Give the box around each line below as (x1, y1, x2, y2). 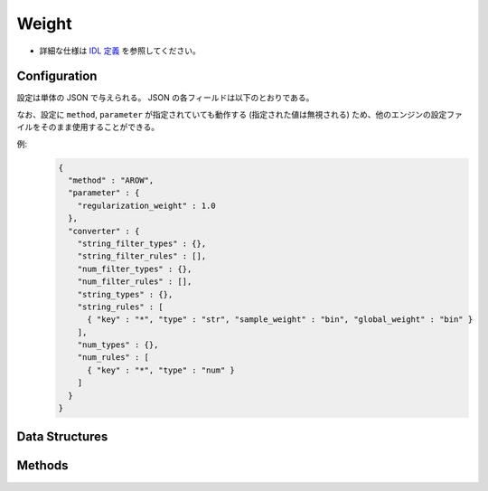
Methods (16, 458, 69, 474)
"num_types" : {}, (77, 340, 159, 350)
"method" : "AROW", (68, 175, 155, 185)
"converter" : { (68, 226, 140, 236)
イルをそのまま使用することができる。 (16, 122, 160, 133)
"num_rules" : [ (77, 353, 149, 363)
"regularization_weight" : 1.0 (77, 200, 216, 211)
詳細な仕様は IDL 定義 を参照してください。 (39, 45, 201, 56)
